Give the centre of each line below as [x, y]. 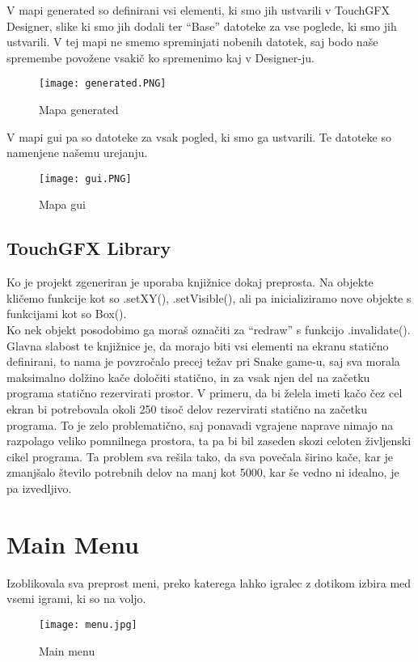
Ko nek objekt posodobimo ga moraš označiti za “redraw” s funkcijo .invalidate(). [209, 330]
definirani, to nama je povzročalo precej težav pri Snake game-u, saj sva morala [203, 361]
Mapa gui [62, 204]
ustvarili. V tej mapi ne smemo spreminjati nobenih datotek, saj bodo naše [192, 42]
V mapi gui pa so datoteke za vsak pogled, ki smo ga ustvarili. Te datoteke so [199, 136]
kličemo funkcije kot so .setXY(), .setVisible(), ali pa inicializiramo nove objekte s [209, 297]
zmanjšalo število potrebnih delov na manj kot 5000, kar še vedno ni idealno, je [203, 472]
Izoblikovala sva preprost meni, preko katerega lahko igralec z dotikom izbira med [209, 582]
